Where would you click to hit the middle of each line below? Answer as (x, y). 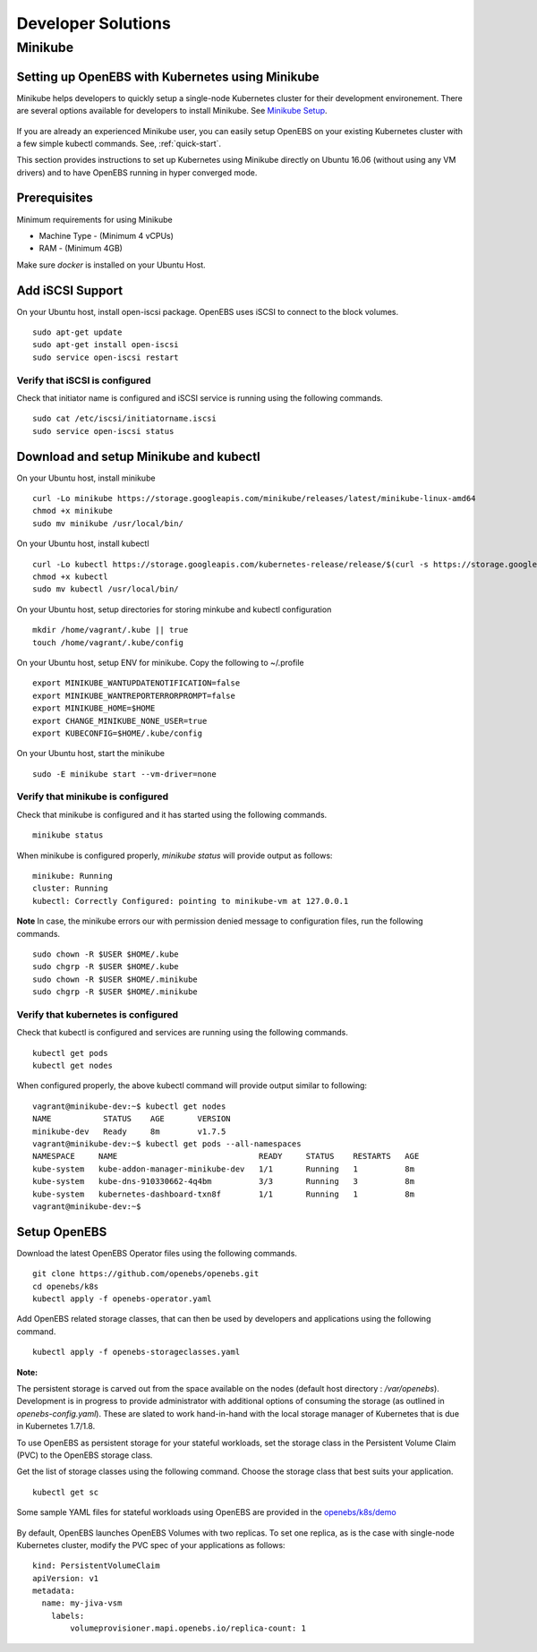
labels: (68, 1616)
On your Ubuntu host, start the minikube (91, 754)
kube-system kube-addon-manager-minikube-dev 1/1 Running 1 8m (224, 1169)
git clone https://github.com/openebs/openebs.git (146, 1274)
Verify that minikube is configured (93, 796)
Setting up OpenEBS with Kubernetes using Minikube (168, 77)
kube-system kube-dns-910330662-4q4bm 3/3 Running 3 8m (224, 1182)
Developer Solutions (94, 23)
